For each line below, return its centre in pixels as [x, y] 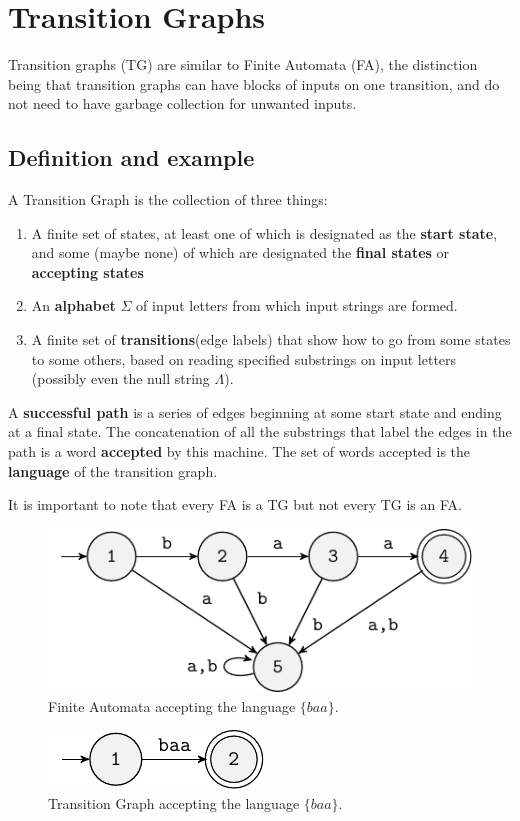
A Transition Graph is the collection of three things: [168, 199]
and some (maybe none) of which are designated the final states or [240, 252]
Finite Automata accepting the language [172, 705]
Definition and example [131, 157]
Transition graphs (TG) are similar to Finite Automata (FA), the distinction [243, 64]
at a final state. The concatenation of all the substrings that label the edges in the [260, 431]
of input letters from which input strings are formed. [297, 305]
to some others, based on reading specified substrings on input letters [244, 358]
